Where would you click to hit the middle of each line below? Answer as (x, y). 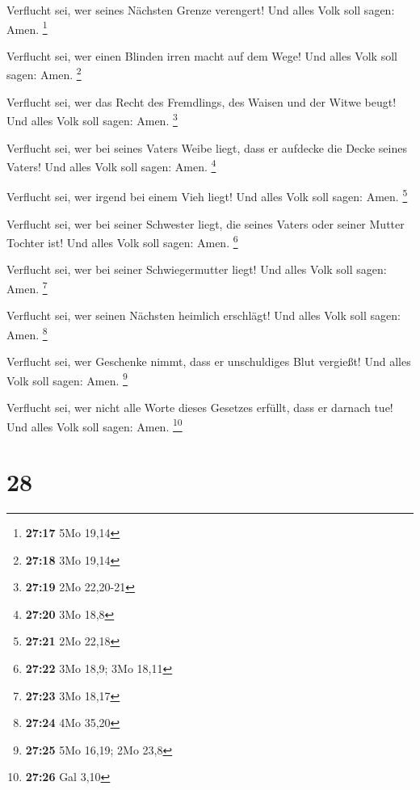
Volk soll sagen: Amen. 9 (67, 379)
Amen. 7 (27, 287)
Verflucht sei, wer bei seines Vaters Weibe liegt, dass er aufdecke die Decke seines (207, 147)
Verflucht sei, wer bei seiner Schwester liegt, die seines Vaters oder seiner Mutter (206, 223)
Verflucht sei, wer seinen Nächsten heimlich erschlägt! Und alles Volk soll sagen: (204, 315)
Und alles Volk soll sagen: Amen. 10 (94, 425)
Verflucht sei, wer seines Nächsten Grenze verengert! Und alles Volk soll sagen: (201, 10)
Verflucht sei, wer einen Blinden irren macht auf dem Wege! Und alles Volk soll (202, 55)
